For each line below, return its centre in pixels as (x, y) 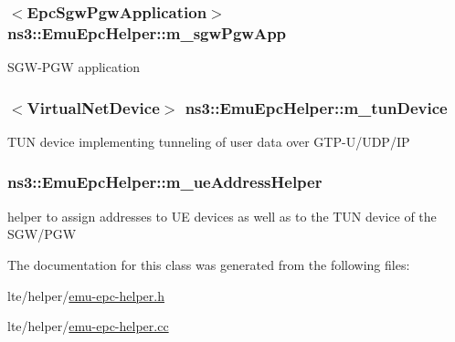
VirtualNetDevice (93, 107)
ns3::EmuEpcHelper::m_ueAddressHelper (165, 182)
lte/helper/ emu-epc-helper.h (86, 295)
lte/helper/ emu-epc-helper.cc (88, 326)
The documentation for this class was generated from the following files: (209, 264)
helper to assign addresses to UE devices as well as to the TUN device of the (222, 216)
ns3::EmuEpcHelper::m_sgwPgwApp (147, 32)
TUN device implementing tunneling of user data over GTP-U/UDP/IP (209, 141)
